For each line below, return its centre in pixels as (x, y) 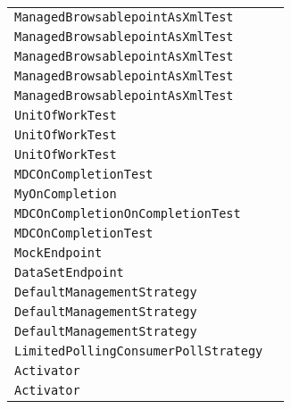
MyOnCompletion (66, 194)
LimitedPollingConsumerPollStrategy (139, 351)
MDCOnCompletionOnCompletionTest (128, 213)
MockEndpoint (58, 253)
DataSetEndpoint (69, 272)
